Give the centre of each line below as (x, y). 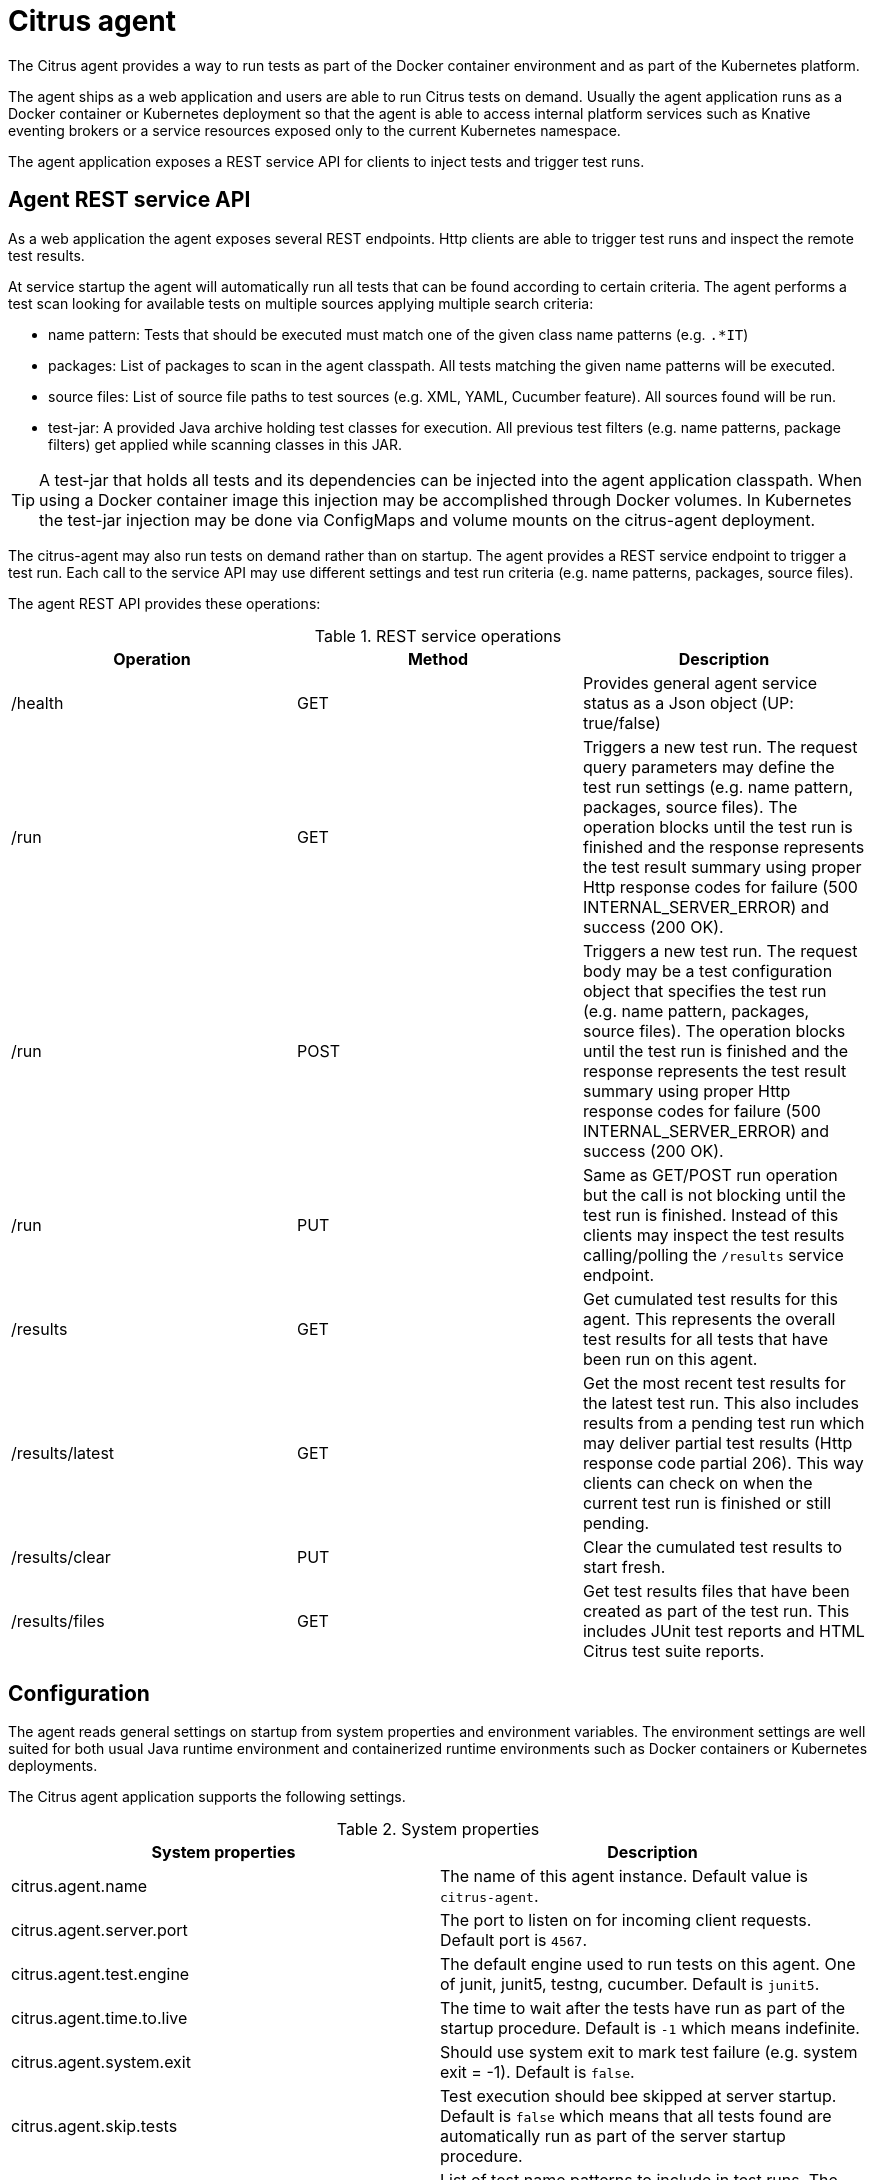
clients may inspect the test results (713, 1234)
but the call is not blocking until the (714, 1194)
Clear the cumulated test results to (712, 1546)
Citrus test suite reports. (673, 1650)
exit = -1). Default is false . (537, 2072)
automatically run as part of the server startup (613, 2136)
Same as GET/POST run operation (710, 1174)
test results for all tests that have (705, 1338)
